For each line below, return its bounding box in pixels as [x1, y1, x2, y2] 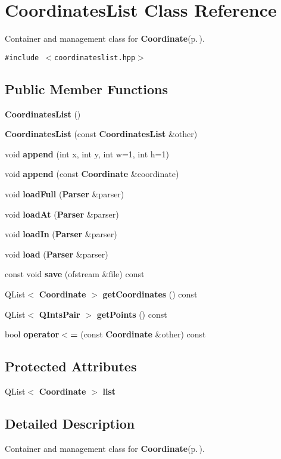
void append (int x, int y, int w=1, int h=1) [5, 147, 169, 160]
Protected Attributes [5, 357, 137, 376]
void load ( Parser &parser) [5, 247, 108, 260]
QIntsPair [39, 308, 80, 320]
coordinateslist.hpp [54, 53, 136, 62]
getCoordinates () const [102, 287, 198, 300]
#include [5, 53, 39, 62]
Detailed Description [5, 414, 135, 432]
